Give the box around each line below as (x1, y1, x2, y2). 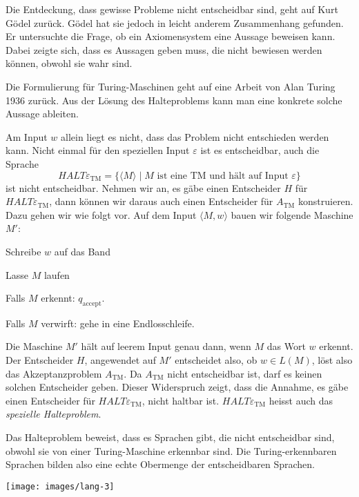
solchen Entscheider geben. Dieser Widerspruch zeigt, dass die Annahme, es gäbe (6, 380, 349, 394)
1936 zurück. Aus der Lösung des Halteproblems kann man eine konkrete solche (6, 92, 342, 107)
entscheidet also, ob (175, 353, 258, 367)
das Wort (266, 339, 306, 353)
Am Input (6, 129, 48, 144)
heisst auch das (269, 393, 333, 407)
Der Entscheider (6, 353, 74, 367)
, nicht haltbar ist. (142, 393, 220, 407)
